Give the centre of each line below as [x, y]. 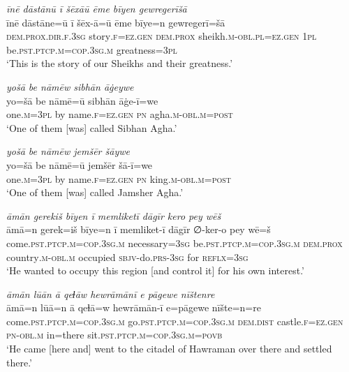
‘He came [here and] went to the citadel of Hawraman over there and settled [169, 349]
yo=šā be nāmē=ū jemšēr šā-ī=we [80, 164]
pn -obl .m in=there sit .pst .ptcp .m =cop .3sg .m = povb [114, 335]
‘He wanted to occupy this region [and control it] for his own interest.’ [155, 270]
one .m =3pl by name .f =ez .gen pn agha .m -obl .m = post [120, 114]
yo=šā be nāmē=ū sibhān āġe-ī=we [82, 100]
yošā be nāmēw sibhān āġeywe [70, 86]
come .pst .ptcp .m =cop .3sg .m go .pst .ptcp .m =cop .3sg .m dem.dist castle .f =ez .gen [175, 321]
